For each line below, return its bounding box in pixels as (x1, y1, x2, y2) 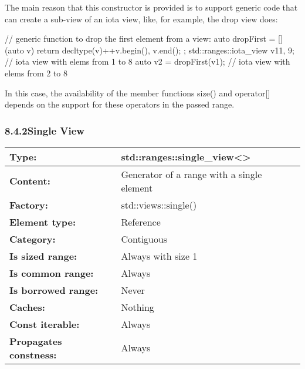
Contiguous (121, 232, 168, 246)
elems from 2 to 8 (5, 66, 68, 79)
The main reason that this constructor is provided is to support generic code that (5, 1, 298, 13)
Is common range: (9, 266, 94, 280)
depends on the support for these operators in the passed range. (5, 98, 235, 110)
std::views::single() (121, 197, 197, 212)
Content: (9, 174, 50, 188)
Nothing (121, 300, 154, 314)
